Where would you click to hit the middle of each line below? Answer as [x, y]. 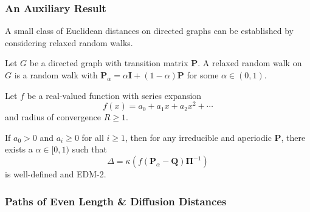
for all [93, 137]
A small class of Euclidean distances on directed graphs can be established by [149, 31]
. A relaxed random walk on [250, 63]
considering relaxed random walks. [69, 42]
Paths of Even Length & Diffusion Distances [116, 201]
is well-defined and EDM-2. [56, 174]
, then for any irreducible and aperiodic [198, 137]
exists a [19, 149]
